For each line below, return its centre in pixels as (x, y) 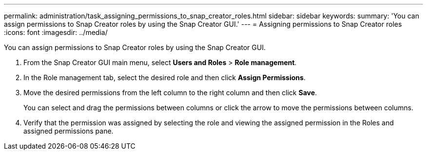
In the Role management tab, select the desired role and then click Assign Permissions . (165, 77)
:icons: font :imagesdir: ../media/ (56, 32)
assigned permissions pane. (68, 131)
